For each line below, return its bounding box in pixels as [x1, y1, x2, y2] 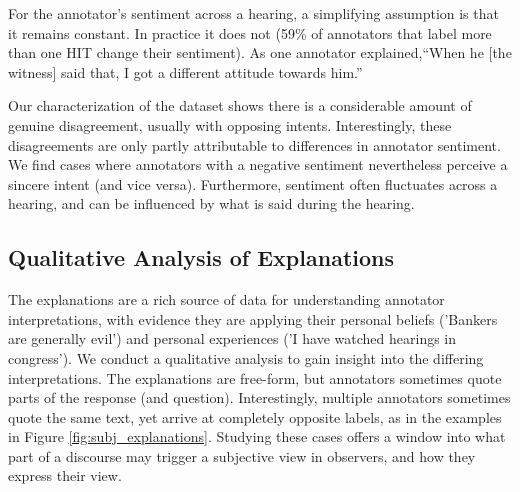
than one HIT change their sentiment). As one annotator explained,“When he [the [8, 42, 512, 63]
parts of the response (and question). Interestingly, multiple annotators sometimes [8, 387, 511, 408]
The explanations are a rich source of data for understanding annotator [8, 289, 445, 310]
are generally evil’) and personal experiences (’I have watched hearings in [8, 328, 457, 349]
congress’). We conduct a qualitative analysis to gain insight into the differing [8, 347, 484, 368]
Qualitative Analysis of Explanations [8, 242, 394, 273]
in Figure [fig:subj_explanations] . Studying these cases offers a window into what [8, 426, 506, 447]
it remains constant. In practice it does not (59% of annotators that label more [8, 22, 492, 43]
